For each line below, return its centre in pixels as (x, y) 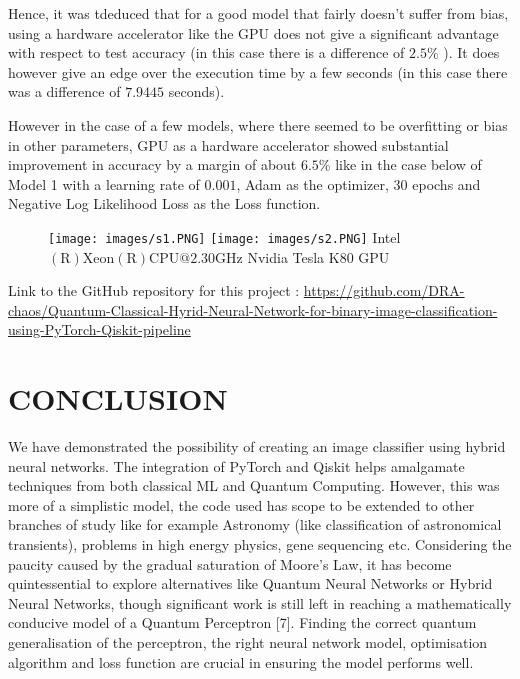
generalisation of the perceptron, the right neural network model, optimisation (248, 642)
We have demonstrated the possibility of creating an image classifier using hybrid (257, 446)
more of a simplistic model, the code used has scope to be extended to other (241, 504)
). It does (471, 52)
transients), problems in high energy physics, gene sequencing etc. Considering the (260, 544)
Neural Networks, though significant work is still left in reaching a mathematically (260, 602)
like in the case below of (408, 164)
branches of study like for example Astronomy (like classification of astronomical (255, 524)
